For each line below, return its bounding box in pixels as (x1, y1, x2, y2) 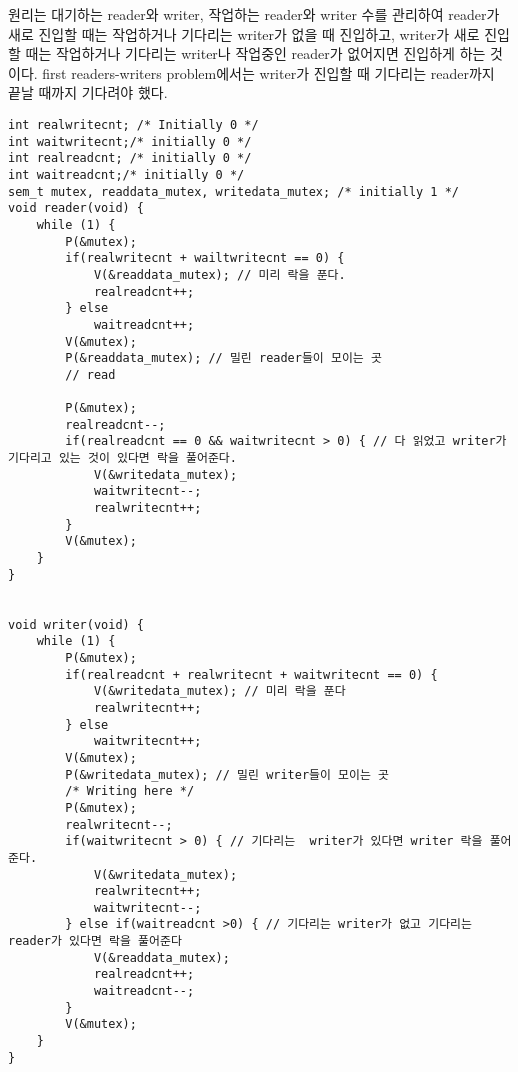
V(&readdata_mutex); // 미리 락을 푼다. (93, 267, 346, 282)
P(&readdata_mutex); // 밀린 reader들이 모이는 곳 (65, 351, 382, 366)
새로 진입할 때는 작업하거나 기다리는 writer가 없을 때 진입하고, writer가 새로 (8, 23, 480, 44)
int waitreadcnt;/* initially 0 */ (8, 167, 245, 182)
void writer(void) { (8, 617, 145, 632)
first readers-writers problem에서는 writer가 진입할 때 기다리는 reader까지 (42, 62, 495, 83)
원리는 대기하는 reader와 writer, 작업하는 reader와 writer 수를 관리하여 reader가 (8, 4, 500, 24)
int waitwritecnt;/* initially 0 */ (8, 134, 252, 149)
